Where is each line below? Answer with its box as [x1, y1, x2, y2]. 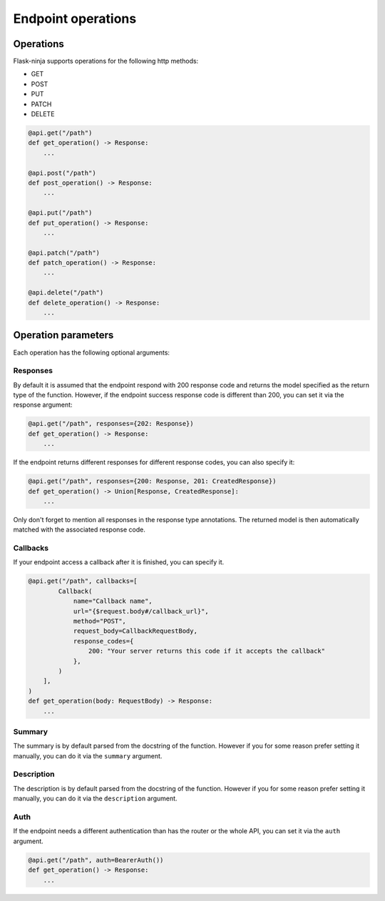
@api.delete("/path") [28, 289, 104, 297]
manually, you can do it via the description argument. [13, 794, 178, 803]
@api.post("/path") [28, 168, 96, 177]
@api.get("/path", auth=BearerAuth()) [28, 856, 164, 864]
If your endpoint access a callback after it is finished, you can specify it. [13, 558, 225, 566]
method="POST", [73, 617, 126, 626]
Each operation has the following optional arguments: [13, 348, 170, 357]
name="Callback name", [73, 597, 153, 606]
